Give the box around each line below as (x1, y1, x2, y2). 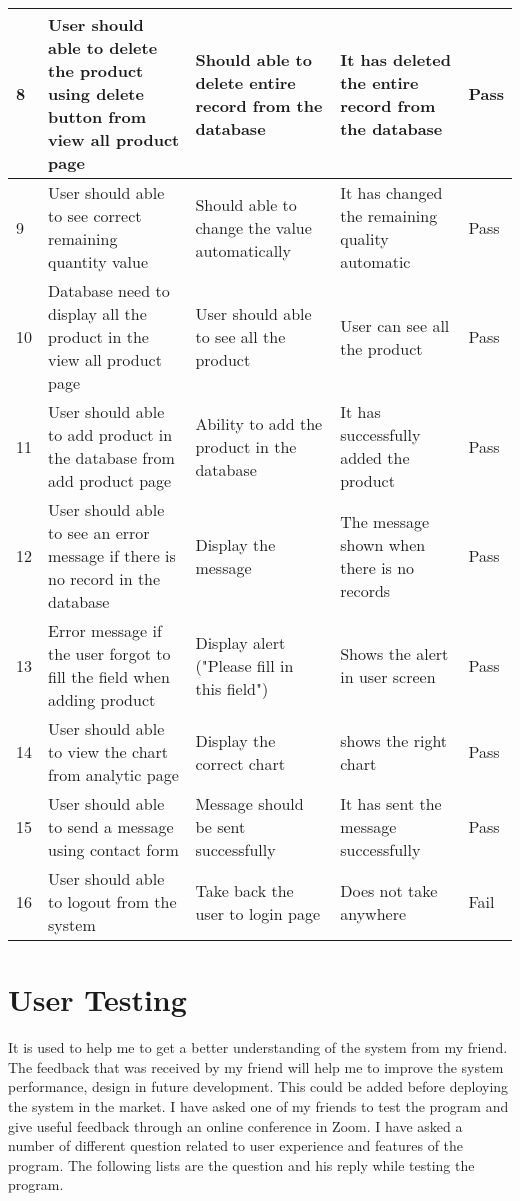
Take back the (195, 878, 294, 902)
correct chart (195, 751, 285, 775)
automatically (195, 238, 292, 262)
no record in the (48, 567, 161, 590)
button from (48, 105, 147, 128)
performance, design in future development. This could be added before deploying (8, 1076, 509, 1097)
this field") (195, 676, 269, 700)
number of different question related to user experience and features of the (8, 1135, 464, 1156)
